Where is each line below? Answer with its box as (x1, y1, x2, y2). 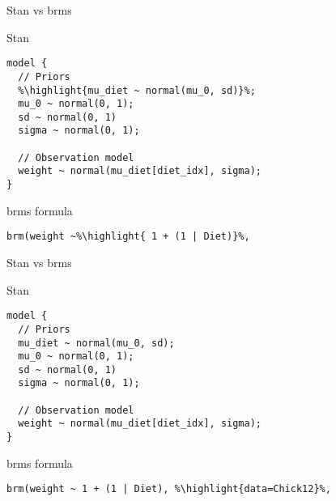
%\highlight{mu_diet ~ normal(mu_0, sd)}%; (18, 84, 256, 96)
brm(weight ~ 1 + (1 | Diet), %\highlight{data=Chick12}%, (6, 483, 331, 495)
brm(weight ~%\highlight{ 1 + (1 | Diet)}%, (6, 231, 250, 243)
